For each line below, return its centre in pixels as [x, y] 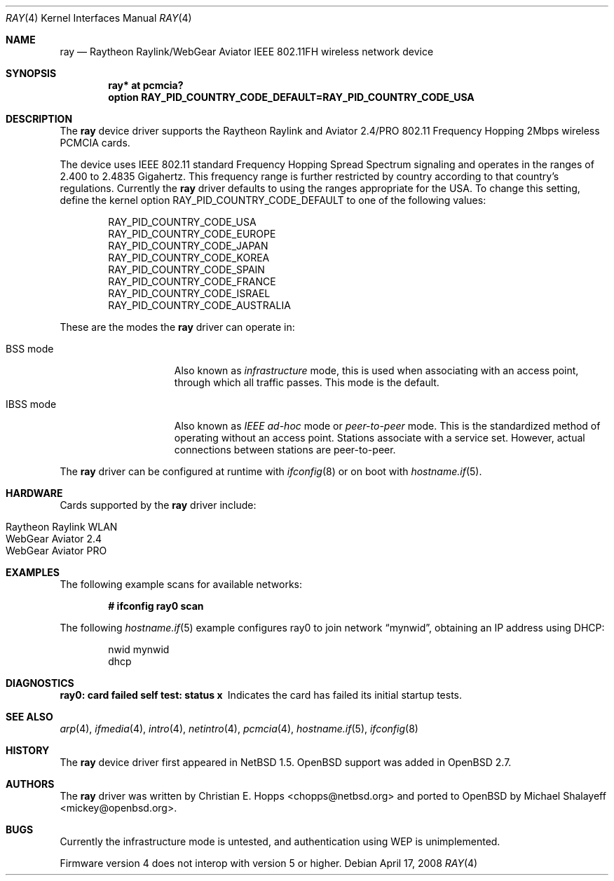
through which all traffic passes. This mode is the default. [307, 382]
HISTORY [28, 750]
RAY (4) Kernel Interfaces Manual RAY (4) [99, 18]
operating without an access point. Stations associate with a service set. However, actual [380, 438]
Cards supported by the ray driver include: [158, 505]
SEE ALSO [29, 717]
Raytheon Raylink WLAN [62, 527]
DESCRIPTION [39, 119]
